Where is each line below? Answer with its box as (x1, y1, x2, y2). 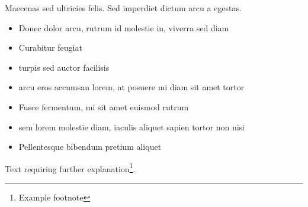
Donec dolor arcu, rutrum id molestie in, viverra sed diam (18, 21, 229, 34)
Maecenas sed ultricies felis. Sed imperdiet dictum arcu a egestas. (5, 2, 242, 14)
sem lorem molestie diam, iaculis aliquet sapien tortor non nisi (18, 120, 245, 133)
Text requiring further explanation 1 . (5, 160, 136, 175)
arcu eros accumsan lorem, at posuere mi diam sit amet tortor (18, 81, 245, 93)
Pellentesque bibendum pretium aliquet (18, 140, 162, 153)
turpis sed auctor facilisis (18, 61, 110, 73)
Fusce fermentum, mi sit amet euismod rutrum (18, 100, 189, 113)
